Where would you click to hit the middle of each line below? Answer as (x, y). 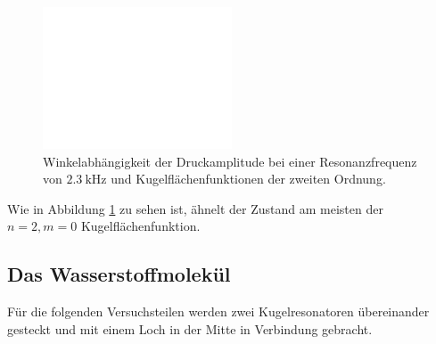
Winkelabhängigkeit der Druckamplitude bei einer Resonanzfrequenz (230, 161)
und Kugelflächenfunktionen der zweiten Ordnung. (248, 179)
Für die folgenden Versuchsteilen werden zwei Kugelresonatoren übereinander (218, 311)
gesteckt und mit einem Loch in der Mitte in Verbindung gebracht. (190, 328)
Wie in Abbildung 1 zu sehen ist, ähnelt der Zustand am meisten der (195, 208)
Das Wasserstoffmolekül (119, 274)
